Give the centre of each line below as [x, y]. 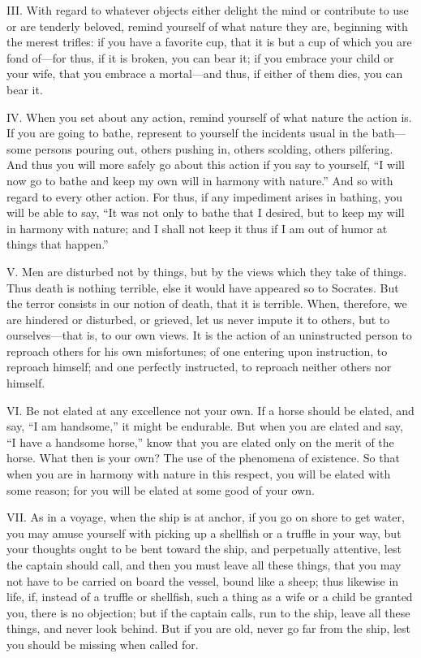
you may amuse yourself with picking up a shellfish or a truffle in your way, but [204, 532]
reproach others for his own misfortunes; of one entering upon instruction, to [197, 351]
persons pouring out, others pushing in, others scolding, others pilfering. [214, 148]
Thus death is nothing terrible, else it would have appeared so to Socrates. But [203, 287]
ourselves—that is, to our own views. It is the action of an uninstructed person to [209, 335]
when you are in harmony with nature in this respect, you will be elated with [199, 474]
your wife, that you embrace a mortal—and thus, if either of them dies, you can [205, 74]
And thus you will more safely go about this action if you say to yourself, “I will [206, 164]
